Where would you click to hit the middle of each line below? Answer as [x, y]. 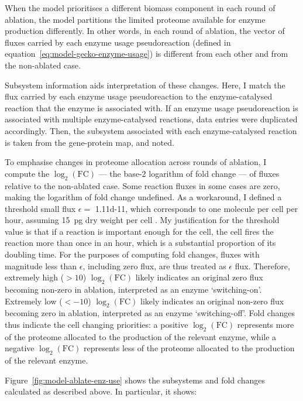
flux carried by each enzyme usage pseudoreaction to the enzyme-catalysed [139, 96]
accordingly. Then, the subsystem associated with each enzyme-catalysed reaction [151, 130]
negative [20, 348]
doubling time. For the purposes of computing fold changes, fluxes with [132, 254]
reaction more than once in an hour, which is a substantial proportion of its [140, 243]
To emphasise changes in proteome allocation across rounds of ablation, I [136, 162]
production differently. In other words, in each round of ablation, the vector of [145, 31]
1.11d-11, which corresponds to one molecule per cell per [197, 208]
